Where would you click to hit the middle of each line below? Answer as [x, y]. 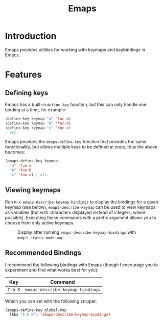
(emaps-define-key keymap [31, 161]
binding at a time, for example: [36, 110]
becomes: [15, 152]
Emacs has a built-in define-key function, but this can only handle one [76, 104]
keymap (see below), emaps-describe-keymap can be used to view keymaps [80, 207]
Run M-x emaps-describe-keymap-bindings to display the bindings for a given [81, 202]
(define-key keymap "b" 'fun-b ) [38, 123]
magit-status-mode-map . [41, 237]
